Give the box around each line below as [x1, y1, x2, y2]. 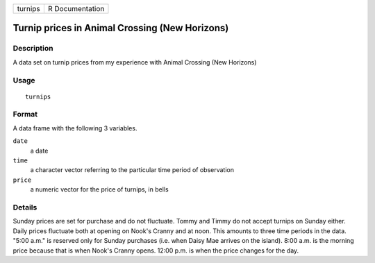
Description [12, 44, 53, 53]
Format [12, 110, 38, 119]
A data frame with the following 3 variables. [12, 124, 137, 132]
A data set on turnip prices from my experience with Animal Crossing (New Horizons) [12, 58, 257, 66]
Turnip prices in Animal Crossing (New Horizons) [12, 22, 229, 34]
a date [30, 146, 49, 155]
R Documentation [47, 4, 105, 13]
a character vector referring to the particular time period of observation [30, 166, 234, 174]
